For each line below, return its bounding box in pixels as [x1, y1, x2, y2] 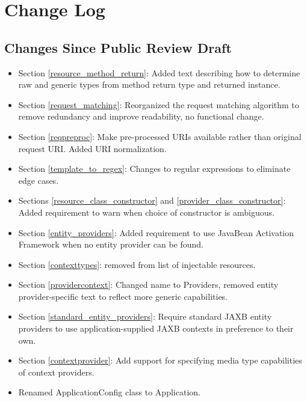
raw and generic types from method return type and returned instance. [18, 78, 281, 91]
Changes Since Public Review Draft [4, 38, 232, 56]
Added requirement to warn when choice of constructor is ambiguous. [18, 206, 274, 218]
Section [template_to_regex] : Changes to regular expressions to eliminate [18, 162, 291, 175]
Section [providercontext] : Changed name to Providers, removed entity [18, 278, 279, 291]
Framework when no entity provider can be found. [18, 238, 204, 251]
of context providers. [18, 365, 95, 378]
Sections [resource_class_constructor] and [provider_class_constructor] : [18, 194, 286, 207]
